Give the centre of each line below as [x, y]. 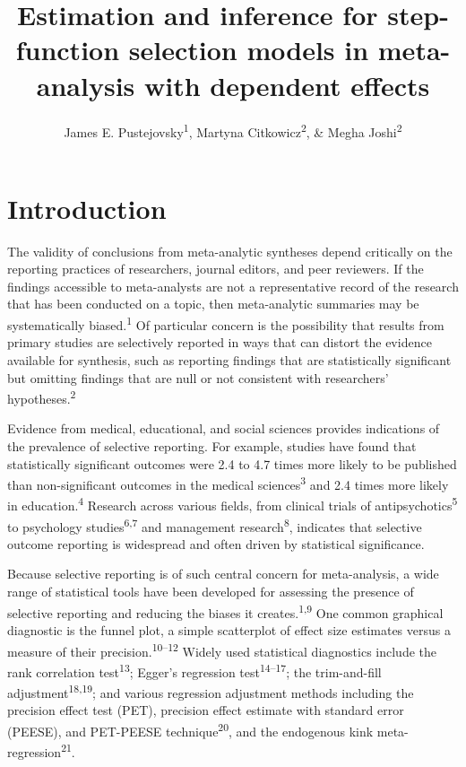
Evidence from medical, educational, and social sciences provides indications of [224, 428]
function [68, 50]
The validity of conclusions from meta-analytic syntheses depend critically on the [230, 251]
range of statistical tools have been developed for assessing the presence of [211, 592]
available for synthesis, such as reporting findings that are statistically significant [229, 359]
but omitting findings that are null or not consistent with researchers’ [198, 377]
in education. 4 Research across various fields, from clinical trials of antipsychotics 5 [233, 504]
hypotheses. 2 [42, 397]
